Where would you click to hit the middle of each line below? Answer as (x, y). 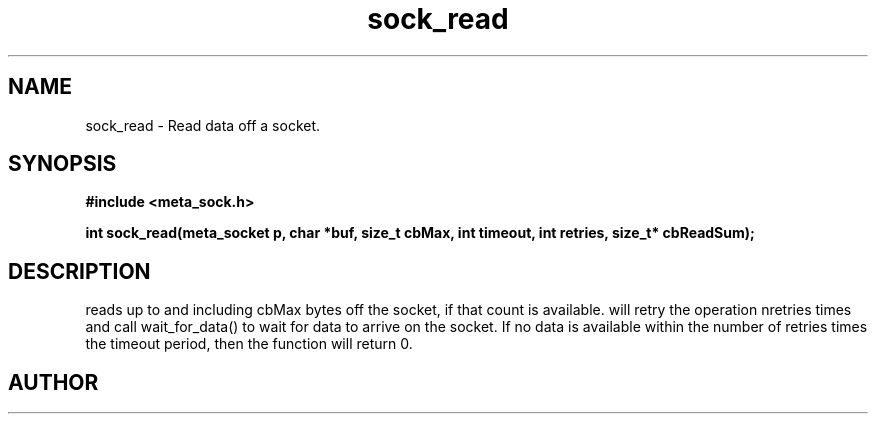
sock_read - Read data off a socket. (203, 125)
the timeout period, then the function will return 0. (249, 344)
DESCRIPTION (79, 271)
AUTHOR (53, 382)
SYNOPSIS (62, 164)
